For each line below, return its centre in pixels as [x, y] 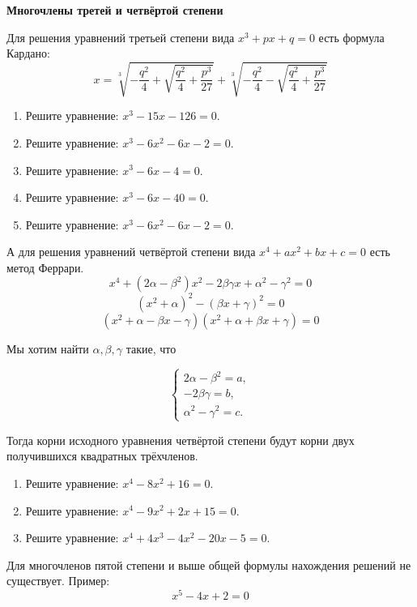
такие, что [151, 348]
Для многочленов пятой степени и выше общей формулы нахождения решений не [209, 564]
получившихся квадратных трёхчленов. [102, 456]
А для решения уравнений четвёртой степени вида [131, 252]
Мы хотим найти [48, 348]
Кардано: [28, 53]
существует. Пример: [58, 581]
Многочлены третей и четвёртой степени [115, 10]
